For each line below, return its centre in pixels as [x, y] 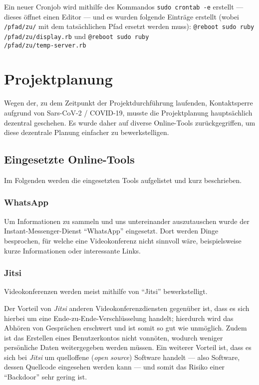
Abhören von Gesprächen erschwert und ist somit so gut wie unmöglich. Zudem [126, 328]
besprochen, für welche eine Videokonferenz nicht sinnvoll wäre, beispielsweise [123, 240]
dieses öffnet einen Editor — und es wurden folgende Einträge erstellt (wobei [122, 16]
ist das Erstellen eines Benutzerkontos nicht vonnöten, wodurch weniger [114, 337]
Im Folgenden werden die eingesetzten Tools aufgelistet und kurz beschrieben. [123, 180]
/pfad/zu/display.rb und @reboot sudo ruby [77, 36]
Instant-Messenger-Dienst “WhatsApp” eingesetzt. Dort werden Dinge [111, 231]
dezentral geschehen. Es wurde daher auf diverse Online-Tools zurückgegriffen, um [130, 122]
